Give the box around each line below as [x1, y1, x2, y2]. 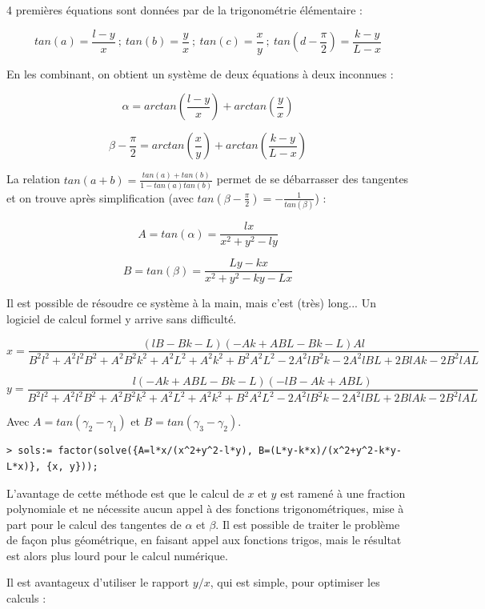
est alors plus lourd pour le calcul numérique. [6, 547, 228, 563]
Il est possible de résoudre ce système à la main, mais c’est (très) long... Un [6, 294, 376, 311]
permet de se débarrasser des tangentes [216, 170, 409, 187]
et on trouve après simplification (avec [6, 189, 194, 206]
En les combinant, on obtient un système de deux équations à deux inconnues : [6, 65, 394, 82]
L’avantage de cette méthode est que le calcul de [6, 484, 244, 501]
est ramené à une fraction [280, 484, 406, 501]
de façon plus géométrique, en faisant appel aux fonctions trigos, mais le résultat [6, 531, 402, 548]
